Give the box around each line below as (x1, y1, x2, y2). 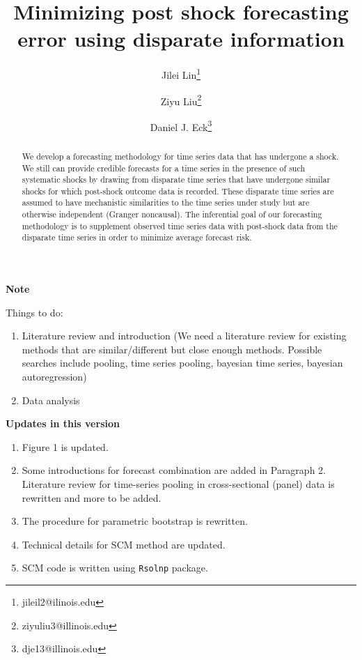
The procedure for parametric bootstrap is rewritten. (22, 514, 248, 528)
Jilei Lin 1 (161, 66, 201, 82)
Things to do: (6, 305, 63, 319)
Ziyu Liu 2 (160, 91, 202, 108)
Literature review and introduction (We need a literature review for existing (22, 328, 347, 343)
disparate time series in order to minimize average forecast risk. (22, 231, 252, 243)
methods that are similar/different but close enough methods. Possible (22, 341, 322, 356)
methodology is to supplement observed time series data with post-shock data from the (22, 220, 338, 231)
